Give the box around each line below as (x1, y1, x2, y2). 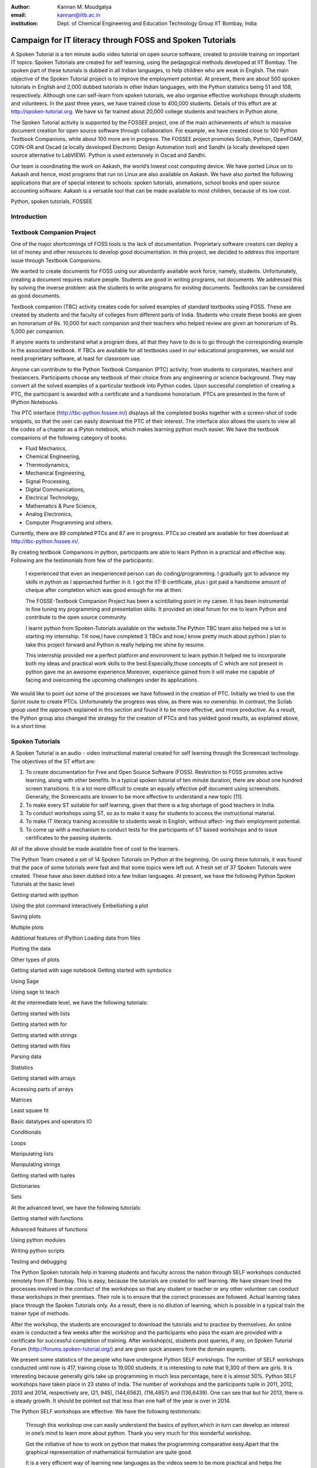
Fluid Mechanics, (25, 445, 67, 452)
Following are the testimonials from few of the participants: (11, 557, 153, 564)
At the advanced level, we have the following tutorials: (11, 1204, 142, 1211)
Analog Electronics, (25, 511, 73, 518)
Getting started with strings (11, 1031, 77, 1039)
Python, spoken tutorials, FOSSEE (11, 198, 93, 205)
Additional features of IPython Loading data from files (11, 934, 141, 942)
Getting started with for (11, 1021, 68, 1028)
